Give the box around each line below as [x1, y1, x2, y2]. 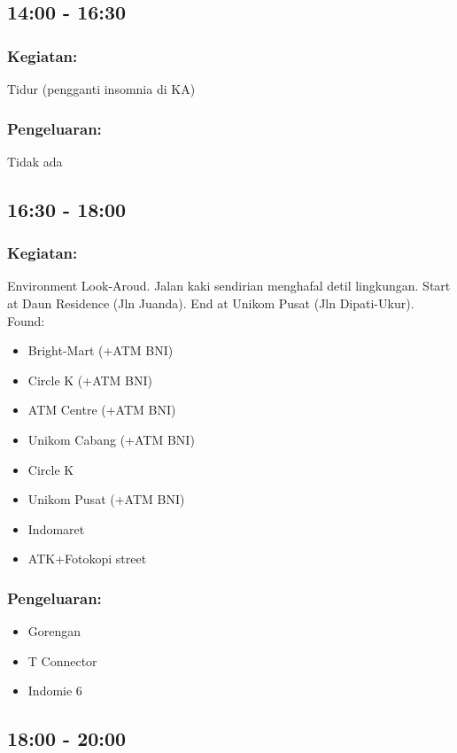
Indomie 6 [27, 681, 82, 700]
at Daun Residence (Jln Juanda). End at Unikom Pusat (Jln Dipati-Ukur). [7, 294, 414, 312]
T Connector [27, 651, 97, 670]
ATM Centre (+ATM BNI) [27, 400, 176, 419]
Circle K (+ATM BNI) [27, 370, 153, 389]
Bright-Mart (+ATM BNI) [27, 341, 174, 360]
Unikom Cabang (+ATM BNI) [27, 430, 195, 448]
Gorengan [27, 622, 81, 640]
